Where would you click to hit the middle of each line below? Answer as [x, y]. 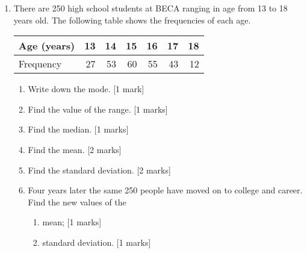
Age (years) [47, 46]
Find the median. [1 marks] [78, 129]
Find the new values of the [77, 201]
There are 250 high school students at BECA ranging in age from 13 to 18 [150, 8]
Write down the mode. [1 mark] [86, 89]
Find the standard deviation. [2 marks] [99, 170]
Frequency [40, 64]
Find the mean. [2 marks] [75, 149]
